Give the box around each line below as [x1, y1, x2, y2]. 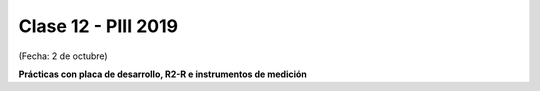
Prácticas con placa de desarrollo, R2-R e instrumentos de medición [18, 68, 307, 80]
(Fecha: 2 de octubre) [18, 50, 109, 62]
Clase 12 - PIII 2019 [18, 15, 179, 37]
